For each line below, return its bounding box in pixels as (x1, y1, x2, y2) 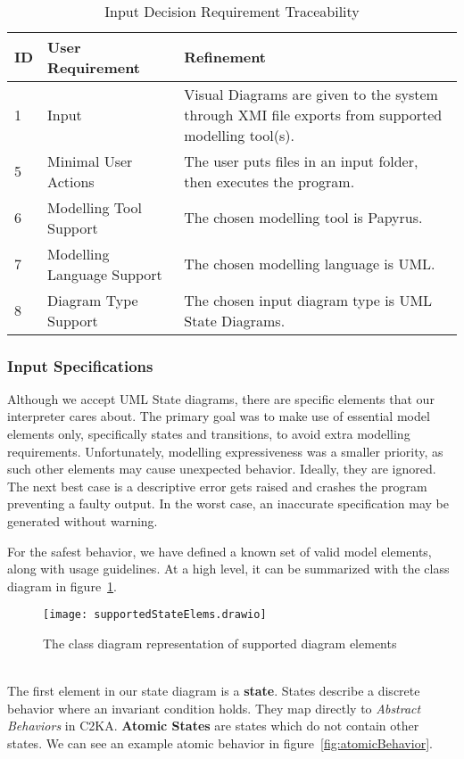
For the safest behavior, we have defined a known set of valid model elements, (7, 541, 432, 560)
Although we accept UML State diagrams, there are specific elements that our (7, 389, 435, 408)
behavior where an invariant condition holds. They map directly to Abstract (7, 698, 421, 717)
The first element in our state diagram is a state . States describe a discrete (7, 681, 420, 700)
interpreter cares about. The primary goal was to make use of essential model (7, 407, 430, 425)
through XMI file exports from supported (184, 103, 443, 125)
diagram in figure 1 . (7, 576, 118, 595)
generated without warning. (7, 511, 158, 530)
